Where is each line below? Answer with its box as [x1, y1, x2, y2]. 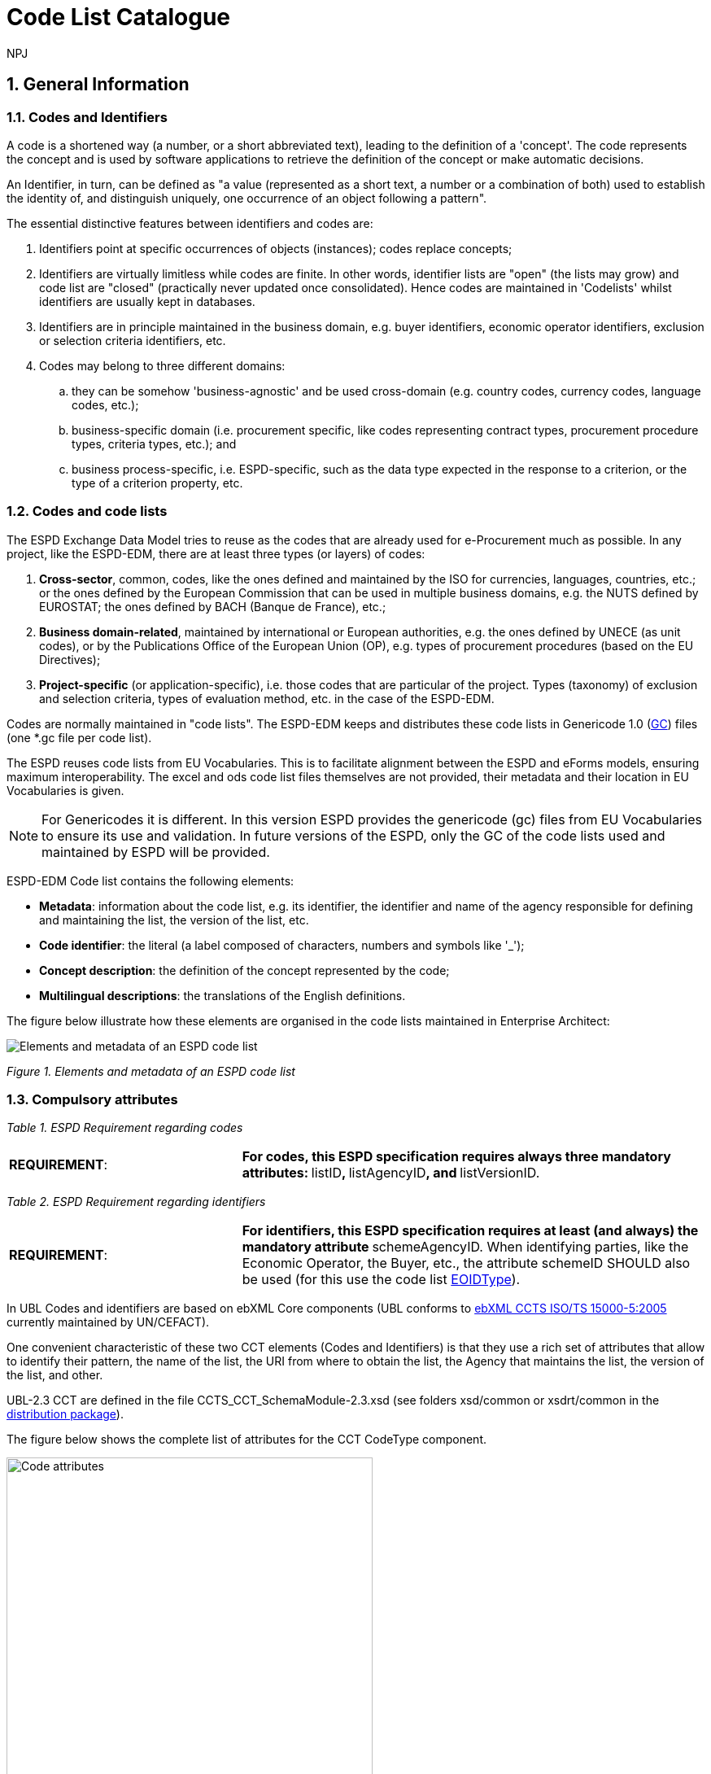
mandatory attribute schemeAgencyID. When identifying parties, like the [242, 1239, 689, 1256]
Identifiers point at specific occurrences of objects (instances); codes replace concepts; [39, 241, 513, 256]
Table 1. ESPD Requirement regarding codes [7, 1121, 243, 1135]
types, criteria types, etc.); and [72, 436, 237, 451]
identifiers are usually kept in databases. [39, 294, 255, 308]
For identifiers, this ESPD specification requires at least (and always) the [242, 1222, 699, 1239]
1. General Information [7, 74, 190, 95]
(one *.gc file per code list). [7, 730, 152, 745]
